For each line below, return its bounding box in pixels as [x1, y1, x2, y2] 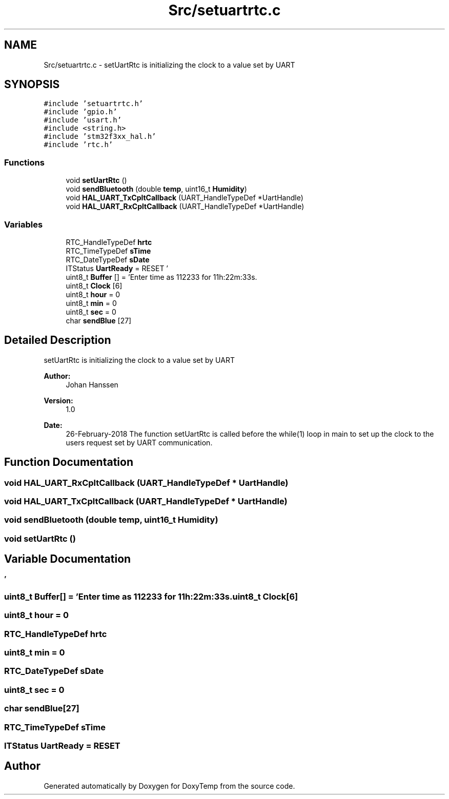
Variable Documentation [4, 552, 131, 566]
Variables [4, 219, 43, 230]
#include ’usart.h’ [44, 116, 122, 125]
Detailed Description [4, 334, 111, 347]
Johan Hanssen [66, 380, 118, 389]
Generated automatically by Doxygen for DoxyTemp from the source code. [44, 781, 295, 790]
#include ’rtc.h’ [44, 140, 113, 149]
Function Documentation [4, 456, 133, 469]
